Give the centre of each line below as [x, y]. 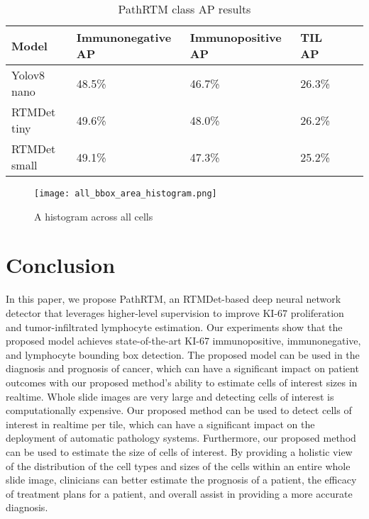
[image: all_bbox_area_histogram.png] [126, 194]
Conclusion [61, 265]
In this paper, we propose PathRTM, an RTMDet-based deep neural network [174, 299]
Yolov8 [28, 75]
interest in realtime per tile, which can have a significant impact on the [160, 424]
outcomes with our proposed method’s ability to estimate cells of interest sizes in [182, 382]
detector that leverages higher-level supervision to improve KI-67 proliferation [175, 312]
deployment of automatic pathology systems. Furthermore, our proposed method [181, 438]
